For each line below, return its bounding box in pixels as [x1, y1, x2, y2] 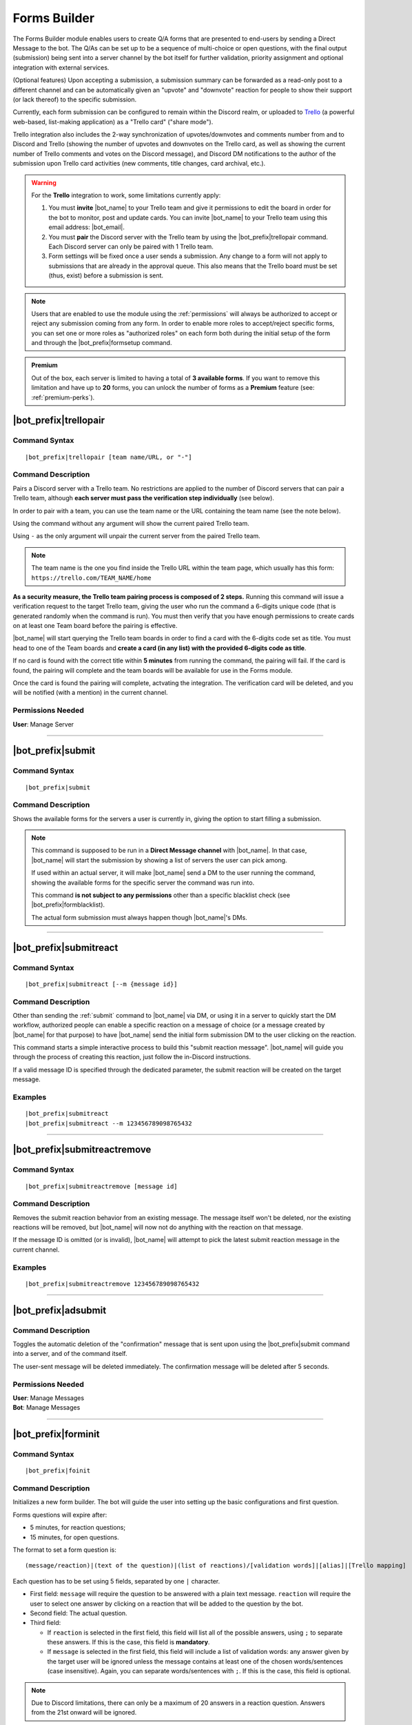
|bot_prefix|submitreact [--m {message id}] [25, 980, 178, 988]
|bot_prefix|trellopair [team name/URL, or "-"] [25, 453, 192, 461]
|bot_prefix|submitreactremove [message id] [25, 1182, 178, 1190]
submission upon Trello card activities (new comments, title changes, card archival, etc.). [12, 159, 266, 168]
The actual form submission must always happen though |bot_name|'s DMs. [31, 913, 247, 921]
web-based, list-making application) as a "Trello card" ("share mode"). [12, 117, 214, 126]
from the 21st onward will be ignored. [31, 1708, 137, 1717]
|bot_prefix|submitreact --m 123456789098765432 [25, 1119, 192, 1127]
